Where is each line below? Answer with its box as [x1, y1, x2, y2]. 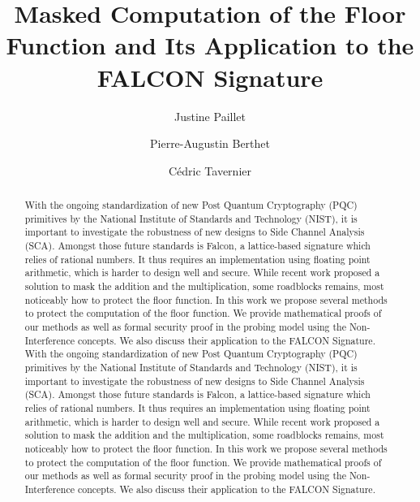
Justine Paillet [174, 107, 246, 124]
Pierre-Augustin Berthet [150, 135, 270, 152]
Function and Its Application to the [6, 28, 414, 62]
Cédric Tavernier [168, 162, 251, 179]
